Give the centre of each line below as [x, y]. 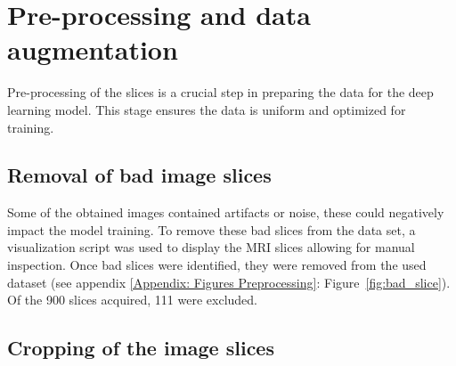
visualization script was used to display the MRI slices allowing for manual [211, 247]
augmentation [93, 49]
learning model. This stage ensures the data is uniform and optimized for [207, 109]
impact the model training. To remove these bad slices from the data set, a [212, 229]
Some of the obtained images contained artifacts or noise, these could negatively [226, 212]
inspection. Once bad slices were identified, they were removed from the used [217, 265]
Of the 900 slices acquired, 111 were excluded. [132, 300]
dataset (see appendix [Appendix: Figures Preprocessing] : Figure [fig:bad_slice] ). [229, 282]
